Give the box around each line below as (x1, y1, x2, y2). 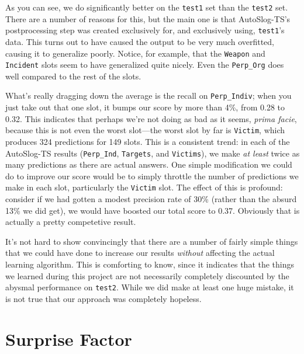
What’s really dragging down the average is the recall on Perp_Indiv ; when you (5, 89, 292, 102)
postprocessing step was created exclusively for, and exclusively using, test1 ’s (5, 24, 285, 36)
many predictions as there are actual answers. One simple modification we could (5, 158, 292, 171)
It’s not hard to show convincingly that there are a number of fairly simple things (5, 235, 298, 247)
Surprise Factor (5, 327, 132, 350)
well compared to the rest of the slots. (5, 70, 141, 82)
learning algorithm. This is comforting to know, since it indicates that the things (5, 258, 295, 270)
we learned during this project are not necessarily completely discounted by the (5, 269, 289, 282)
